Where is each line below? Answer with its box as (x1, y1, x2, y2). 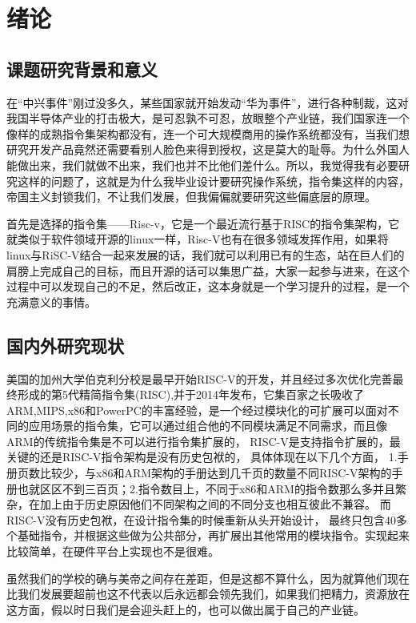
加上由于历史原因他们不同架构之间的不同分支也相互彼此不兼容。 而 (39, 496, 391, 512)
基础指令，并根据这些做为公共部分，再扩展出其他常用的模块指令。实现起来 (17, 527, 410, 544)
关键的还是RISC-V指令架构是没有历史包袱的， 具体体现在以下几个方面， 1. (6, 448, 398, 465)
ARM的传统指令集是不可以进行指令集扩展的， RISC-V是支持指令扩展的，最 (6, 432, 401, 449)
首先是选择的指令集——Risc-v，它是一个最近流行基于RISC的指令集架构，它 (6, 215, 400, 231)
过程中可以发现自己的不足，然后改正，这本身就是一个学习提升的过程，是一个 (6, 278, 410, 295)
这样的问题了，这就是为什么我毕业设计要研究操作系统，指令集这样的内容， (17, 172, 410, 189)
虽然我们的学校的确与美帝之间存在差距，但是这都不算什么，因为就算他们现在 (6, 569, 410, 586)
